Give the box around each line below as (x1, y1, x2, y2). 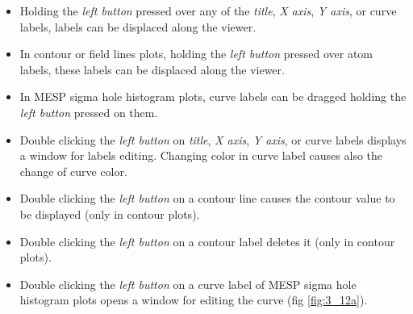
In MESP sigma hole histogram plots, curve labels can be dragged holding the (19, 88, 407, 105)
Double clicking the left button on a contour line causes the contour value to (19, 190, 395, 207)
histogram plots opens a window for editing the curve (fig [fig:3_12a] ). (19, 291, 368, 308)
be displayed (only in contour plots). (19, 205, 200, 222)
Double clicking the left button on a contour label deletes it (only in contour (19, 232, 395, 249)
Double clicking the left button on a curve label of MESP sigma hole (19, 275, 357, 292)
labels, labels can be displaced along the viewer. (19, 18, 257, 35)
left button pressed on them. (19, 103, 158, 120)
